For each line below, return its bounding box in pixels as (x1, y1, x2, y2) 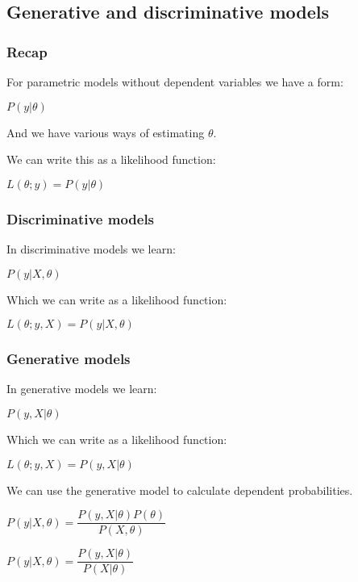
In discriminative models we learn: (6, 241, 176, 257)
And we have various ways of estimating (6, 124, 205, 140)
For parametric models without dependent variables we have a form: (6, 73, 343, 90)
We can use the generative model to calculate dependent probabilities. (6, 481, 353, 498)
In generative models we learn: (6, 380, 157, 397)
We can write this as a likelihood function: (6, 151, 216, 168)
